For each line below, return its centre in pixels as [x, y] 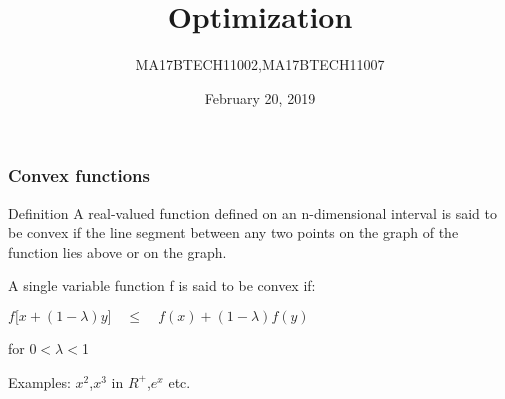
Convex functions [79, 175]
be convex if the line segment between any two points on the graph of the [233, 232]
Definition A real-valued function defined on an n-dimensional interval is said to [252, 212]
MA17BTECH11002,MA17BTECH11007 [260, 64]
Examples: [39, 381]
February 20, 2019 [260, 97]
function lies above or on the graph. [117, 251]
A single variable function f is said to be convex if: [162, 285]
